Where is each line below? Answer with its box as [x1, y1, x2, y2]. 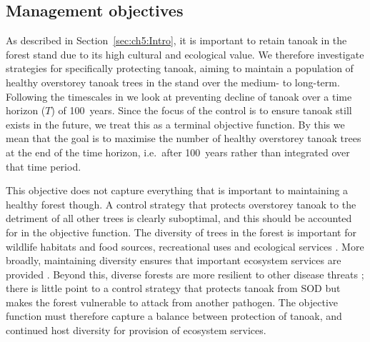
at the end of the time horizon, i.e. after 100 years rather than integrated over [6, 144, 350, 159]
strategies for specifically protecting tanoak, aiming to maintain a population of [6, 61, 354, 76]
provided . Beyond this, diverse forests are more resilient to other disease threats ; [6, 266, 364, 281]
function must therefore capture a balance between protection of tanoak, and [6, 308, 342, 323]
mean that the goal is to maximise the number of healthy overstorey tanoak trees [6, 131, 361, 146]
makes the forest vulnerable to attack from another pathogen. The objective [6, 294, 339, 309]
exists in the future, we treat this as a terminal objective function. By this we [6, 116, 345, 131]
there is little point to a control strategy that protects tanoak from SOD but [6, 281, 341, 296]
